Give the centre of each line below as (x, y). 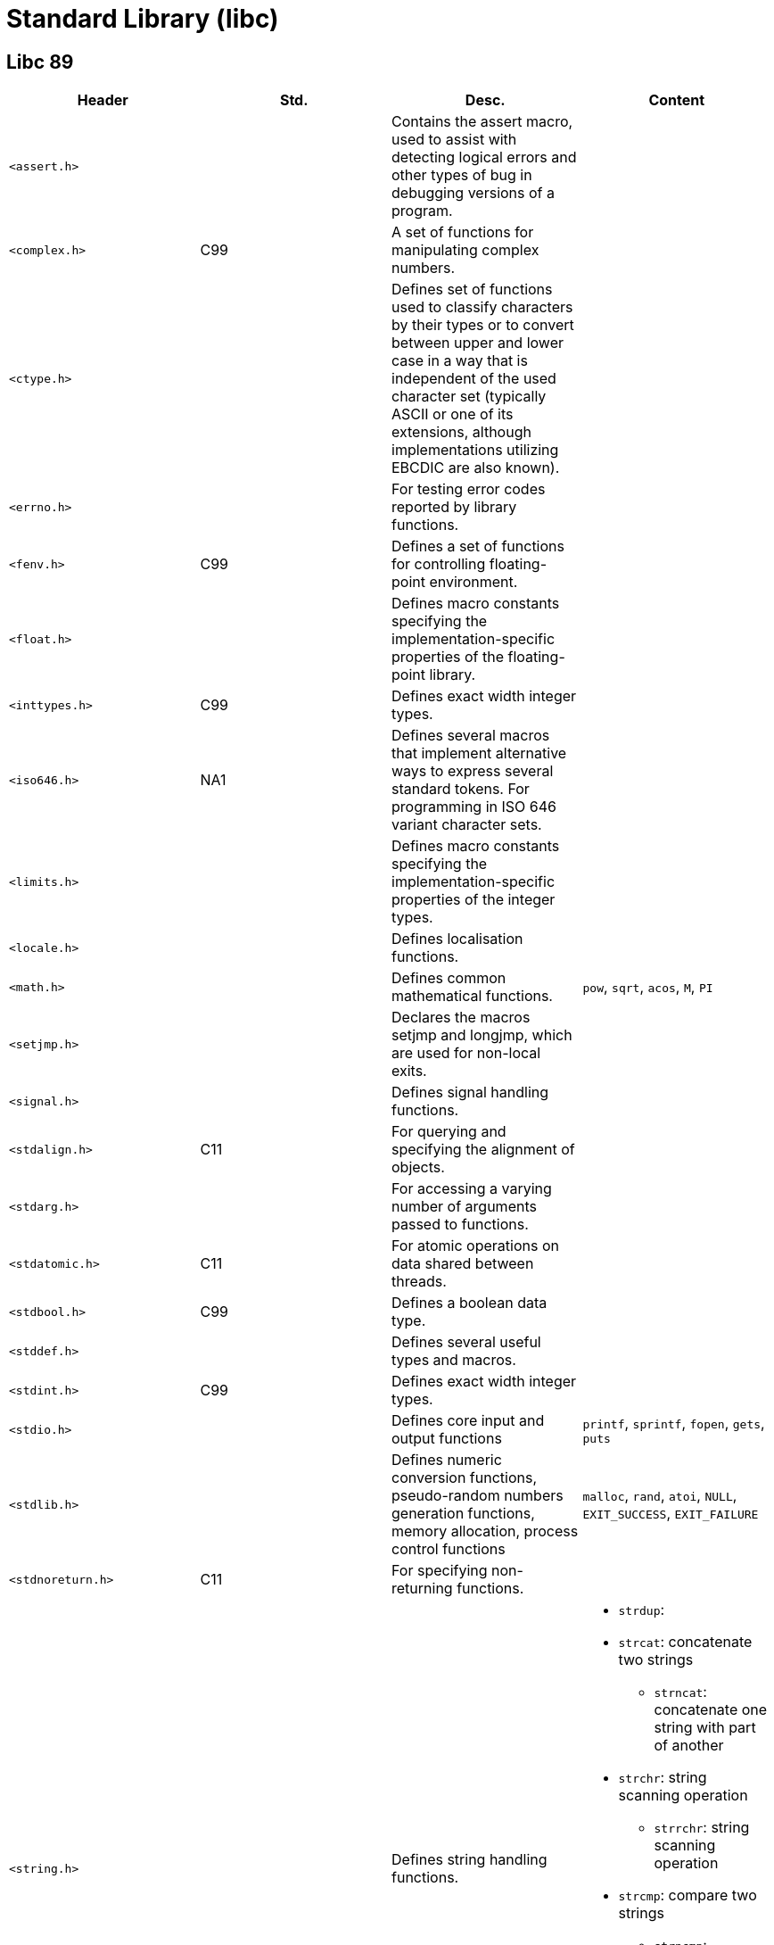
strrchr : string (702, 1828)
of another (689, 1746)
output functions (447, 1439)
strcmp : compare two (688, 1895)
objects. (418, 1167)
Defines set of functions (472, 290)
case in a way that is (460, 361)
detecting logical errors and (484, 157)
